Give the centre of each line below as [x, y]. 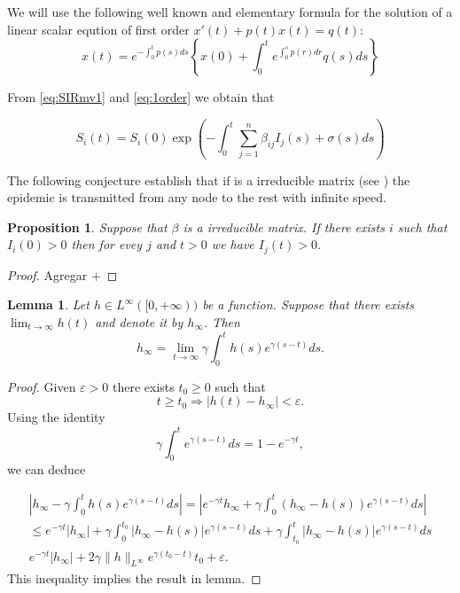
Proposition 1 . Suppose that [87, 226]
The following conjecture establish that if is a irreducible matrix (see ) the [209, 179]
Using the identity [56, 417]
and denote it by [139, 321]
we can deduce [47, 469]
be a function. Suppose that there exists [308, 304]
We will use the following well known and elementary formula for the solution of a [230, 12]
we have [233, 244]
